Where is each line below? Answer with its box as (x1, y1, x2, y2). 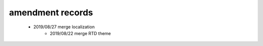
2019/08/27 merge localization (33, 24, 95, 30)
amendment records (9, 7, 94, 18)
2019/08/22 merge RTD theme (50, 30, 112, 36)
